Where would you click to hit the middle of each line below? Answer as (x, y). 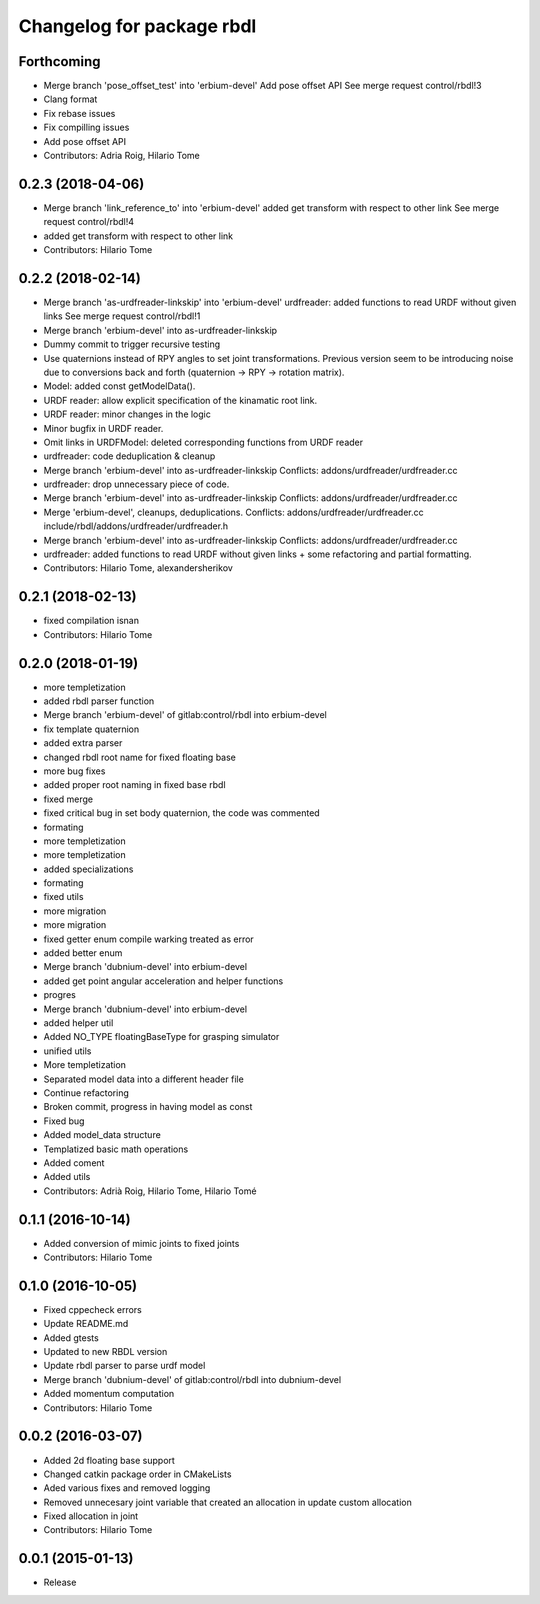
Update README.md (86, 1324)
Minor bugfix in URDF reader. (103, 428)
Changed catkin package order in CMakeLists (137, 1474)
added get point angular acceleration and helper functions (163, 981)
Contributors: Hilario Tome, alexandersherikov (138, 568)
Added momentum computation (109, 1394)
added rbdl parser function (99, 701)
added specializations (88, 869)
